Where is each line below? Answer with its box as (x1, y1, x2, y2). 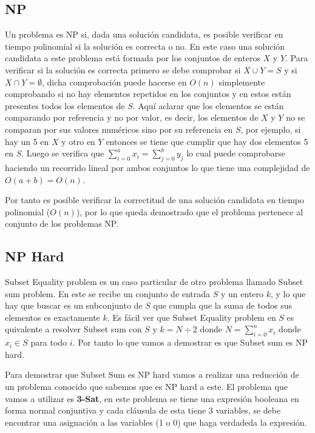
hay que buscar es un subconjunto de (5, 299, 143, 312)
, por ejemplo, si (240, 123, 301, 135)
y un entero (221, 287, 264, 300)
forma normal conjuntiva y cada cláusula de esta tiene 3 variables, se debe (5, 404, 281, 417)
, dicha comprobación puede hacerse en (41, 75, 187, 88)
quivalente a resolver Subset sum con (5, 323, 142, 335)
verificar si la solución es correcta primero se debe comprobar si (5, 63, 241, 76)
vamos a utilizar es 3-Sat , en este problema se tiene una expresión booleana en (5, 392, 299, 404)
